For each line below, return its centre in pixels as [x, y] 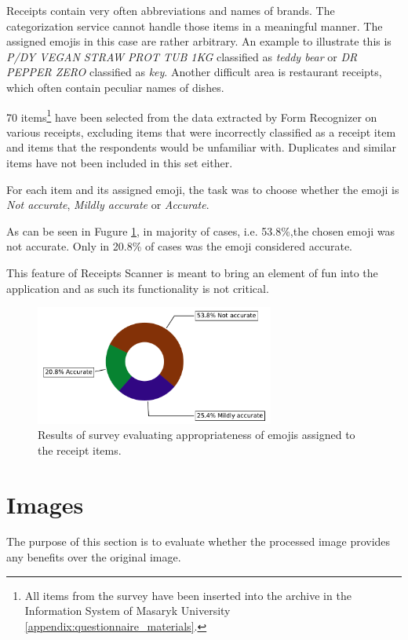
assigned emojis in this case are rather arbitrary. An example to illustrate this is [199, 41]
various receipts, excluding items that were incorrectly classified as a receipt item [201, 132]
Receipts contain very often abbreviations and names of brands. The [171, 10]
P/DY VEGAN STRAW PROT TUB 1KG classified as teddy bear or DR [182, 56]
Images [45, 504]
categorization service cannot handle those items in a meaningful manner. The [195, 26]
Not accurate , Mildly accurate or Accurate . [108, 205]
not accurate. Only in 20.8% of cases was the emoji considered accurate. [179, 246]
